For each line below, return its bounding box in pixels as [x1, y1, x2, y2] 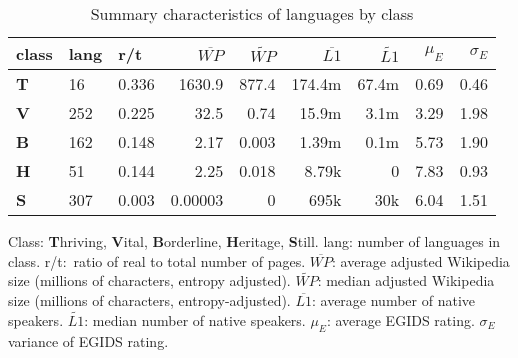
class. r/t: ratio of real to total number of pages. [8, 250, 306, 271]
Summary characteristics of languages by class [90, 2, 414, 25]
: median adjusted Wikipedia [317, 270, 495, 291]
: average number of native [311, 290, 475, 310]
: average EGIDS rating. [326, 309, 475, 330]
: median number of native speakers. [84, 309, 306, 330]
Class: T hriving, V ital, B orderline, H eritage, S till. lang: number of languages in [8, 231, 501, 251]
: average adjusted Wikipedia [332, 250, 510, 271]
